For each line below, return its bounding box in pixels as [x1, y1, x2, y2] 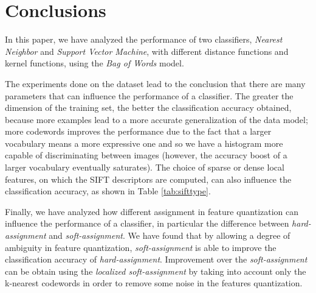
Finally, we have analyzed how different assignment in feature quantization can [5, 205, 299, 217]
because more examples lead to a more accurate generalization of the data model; [5, 113, 308, 125]
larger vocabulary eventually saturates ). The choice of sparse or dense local [5, 161, 284, 174]
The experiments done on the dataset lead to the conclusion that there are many [5, 77, 306, 90]
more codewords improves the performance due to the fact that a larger [5, 125, 272, 138]
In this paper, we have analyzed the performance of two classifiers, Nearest [5, 33, 283, 46]
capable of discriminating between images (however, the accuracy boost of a [5, 149, 287, 161]
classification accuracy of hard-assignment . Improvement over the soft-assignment [5, 253, 307, 266]
